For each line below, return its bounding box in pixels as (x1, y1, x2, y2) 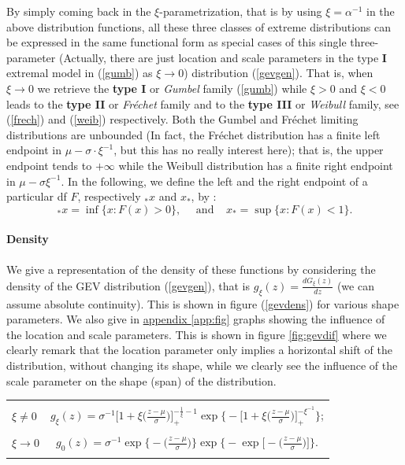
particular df (6, 188, 67, 205)
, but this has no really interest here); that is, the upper (113, 142, 384, 158)
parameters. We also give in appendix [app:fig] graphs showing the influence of (6, 311, 385, 327)
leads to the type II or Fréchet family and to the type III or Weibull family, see (6, 95, 399, 112)
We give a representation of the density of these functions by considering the (6, 260, 376, 277)
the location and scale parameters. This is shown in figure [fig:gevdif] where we (6, 326, 387, 342)
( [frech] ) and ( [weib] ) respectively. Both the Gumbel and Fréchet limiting (6, 111, 359, 127)
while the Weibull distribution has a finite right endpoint (118, 157, 393, 173)
